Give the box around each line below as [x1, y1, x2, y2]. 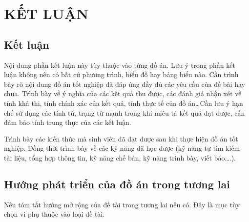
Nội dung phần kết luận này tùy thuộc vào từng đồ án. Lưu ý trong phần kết [4, 60, 235, 70]
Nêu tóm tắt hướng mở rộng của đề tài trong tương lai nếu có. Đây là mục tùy [4, 199, 240, 209]
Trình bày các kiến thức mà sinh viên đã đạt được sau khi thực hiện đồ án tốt [4, 133, 238, 143]
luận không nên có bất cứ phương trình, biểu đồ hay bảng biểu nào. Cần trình [4, 69, 239, 80]
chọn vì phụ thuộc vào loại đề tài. [4, 209, 105, 219]
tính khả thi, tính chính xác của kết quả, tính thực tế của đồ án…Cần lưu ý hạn [4, 98, 243, 108]
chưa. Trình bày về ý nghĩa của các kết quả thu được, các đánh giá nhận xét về [4, 88, 242, 99]
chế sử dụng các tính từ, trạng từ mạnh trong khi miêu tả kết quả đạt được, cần [4, 107, 245, 118]
